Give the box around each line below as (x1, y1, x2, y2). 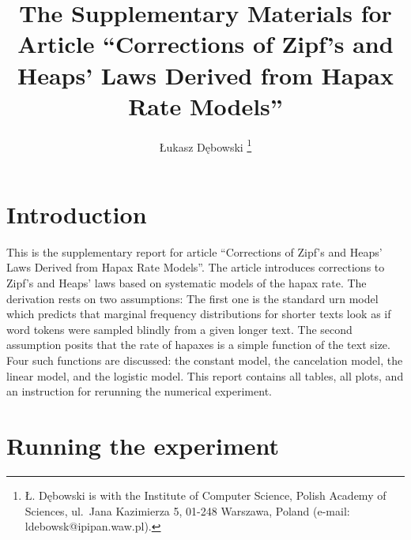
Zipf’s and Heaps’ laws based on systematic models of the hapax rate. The (6, 275, 367, 291)
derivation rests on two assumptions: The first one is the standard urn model (6, 290, 379, 306)
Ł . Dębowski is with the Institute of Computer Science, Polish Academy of (25, 486, 386, 503)
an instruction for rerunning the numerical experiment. (6, 383, 272, 399)
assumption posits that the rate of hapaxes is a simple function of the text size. (6, 336, 390, 353)
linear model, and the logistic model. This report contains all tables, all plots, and (6, 367, 404, 384)
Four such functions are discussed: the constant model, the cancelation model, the (6, 352, 403, 369)
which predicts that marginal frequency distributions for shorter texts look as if (6, 306, 391, 322)
